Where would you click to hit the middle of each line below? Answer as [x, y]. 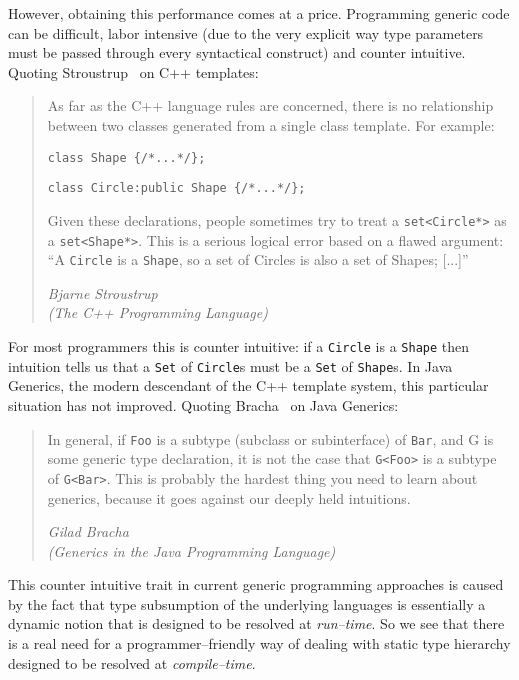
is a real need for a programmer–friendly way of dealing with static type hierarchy [259, 643]
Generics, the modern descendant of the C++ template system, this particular [248, 385]
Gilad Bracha [88, 531]
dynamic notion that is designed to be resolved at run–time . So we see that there [256, 623]
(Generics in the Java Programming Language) [191, 550]
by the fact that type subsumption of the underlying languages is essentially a [247, 603]
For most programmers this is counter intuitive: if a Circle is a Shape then [239, 346]
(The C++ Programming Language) [157, 312]
